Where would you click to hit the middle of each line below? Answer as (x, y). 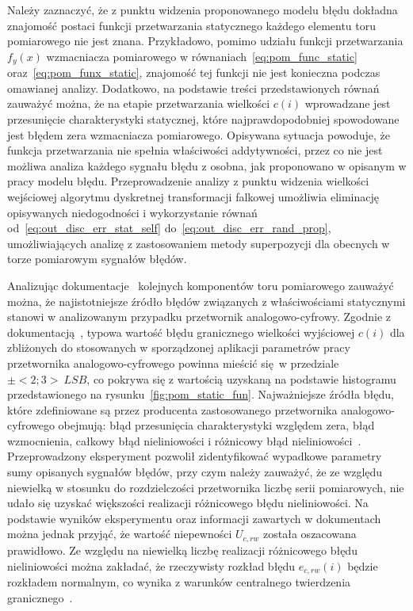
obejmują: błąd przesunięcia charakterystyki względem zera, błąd (216, 425)
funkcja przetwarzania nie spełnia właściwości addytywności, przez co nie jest (195, 150)
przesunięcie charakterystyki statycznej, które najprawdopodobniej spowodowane (203, 119)
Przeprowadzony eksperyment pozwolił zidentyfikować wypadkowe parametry (195, 456)
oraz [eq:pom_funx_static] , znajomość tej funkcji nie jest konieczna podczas (194, 73)
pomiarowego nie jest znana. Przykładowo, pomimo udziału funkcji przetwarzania (205, 41)
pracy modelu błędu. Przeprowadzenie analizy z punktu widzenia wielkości (188, 181)
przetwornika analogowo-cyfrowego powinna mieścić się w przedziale (173, 363)
